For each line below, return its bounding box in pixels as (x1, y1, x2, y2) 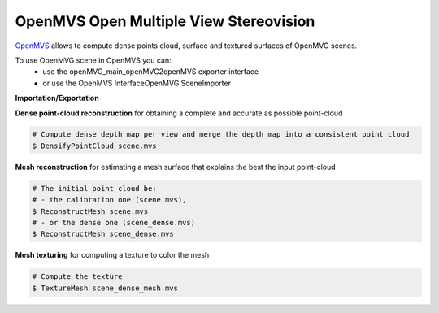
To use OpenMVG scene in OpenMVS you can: (15, 55, 172, 65)
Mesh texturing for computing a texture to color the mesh (15, 250, 210, 260)
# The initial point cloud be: (32, 184, 158, 193)
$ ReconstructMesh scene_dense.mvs (32, 229, 174, 239)
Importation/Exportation (15, 93, 99, 103)
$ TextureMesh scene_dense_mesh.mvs (32, 283, 179, 293)
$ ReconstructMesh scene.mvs (32, 206, 149, 215)
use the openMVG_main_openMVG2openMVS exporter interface (42, 67, 259, 76)
